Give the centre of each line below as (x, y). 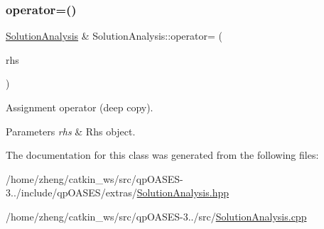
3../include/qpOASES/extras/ (71, 192)
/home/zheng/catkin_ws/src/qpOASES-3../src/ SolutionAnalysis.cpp (156, 216)
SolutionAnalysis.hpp (183, 192)
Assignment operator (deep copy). (80, 107)
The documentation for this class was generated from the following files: (162, 155)
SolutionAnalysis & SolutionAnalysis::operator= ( (114, 36)
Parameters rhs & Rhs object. (71, 131)
